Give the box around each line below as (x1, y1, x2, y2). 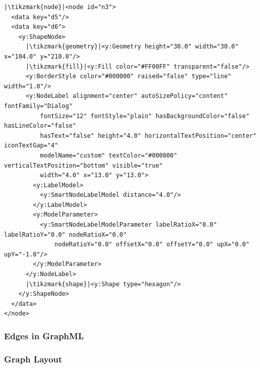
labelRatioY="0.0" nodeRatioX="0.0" (4, 231, 127, 238)
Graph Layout (4, 352, 62, 365)
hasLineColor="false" (4, 122, 77, 130)
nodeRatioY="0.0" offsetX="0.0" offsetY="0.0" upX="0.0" (54, 241, 249, 248)
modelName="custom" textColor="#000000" (40, 151, 177, 159)
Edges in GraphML (4, 329, 84, 342)
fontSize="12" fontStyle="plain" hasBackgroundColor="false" (40, 112, 249, 120)
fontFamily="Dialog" (4, 102, 73, 110)
